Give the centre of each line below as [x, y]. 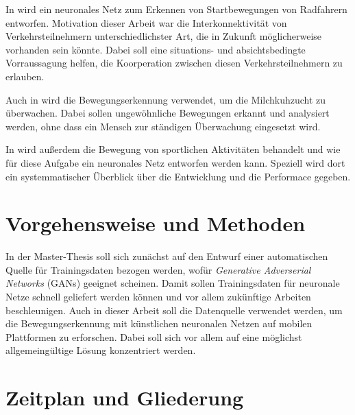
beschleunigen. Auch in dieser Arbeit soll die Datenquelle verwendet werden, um [174, 310]
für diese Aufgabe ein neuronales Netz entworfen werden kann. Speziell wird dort [175, 162]
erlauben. [25, 76]
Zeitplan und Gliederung [125, 398]
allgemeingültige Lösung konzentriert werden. [101, 350]
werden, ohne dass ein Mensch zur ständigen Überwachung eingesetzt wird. [163, 126]
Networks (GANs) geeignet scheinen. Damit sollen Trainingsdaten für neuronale [173, 283]
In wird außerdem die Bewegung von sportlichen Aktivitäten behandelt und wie [173, 149]
